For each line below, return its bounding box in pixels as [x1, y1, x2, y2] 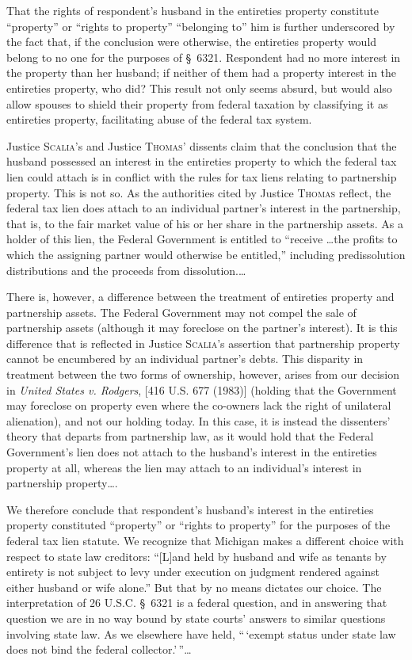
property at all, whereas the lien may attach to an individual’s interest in [6, 459, 362, 475]
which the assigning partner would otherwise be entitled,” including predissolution [6, 246, 406, 262]
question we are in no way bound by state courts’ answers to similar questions [6, 609, 386, 626]
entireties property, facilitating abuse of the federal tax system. [6, 111, 312, 128]
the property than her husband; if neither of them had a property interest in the [6, 64, 397, 81]
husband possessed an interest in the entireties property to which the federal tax [6, 153, 397, 170]
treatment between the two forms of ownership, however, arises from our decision [6, 366, 400, 383]
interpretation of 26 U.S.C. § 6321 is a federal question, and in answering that [6, 594, 387, 611]
